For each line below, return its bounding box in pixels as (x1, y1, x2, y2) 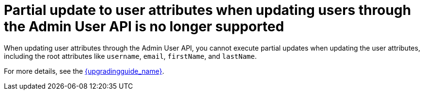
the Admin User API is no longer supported (4, 18, 284, 35)
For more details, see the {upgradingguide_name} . (4, 67, 164, 75)
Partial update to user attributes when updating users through (4, 2, 411, 18)
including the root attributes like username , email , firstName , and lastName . (4, 52, 257, 60)
